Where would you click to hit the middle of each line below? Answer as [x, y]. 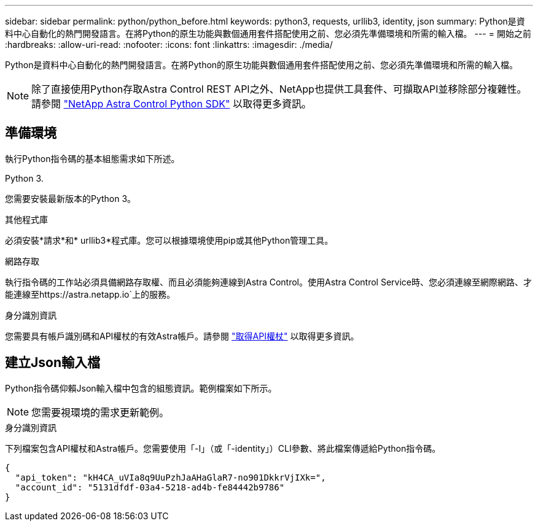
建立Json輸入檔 [53, 363]
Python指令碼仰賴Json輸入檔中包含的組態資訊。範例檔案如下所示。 [141, 388]
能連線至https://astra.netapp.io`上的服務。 [90, 294]
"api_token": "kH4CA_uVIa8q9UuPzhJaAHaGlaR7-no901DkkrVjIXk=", [170, 477]
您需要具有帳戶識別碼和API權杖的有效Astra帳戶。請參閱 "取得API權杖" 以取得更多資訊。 [182, 336]
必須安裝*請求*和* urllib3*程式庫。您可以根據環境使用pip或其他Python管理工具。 [169, 240]
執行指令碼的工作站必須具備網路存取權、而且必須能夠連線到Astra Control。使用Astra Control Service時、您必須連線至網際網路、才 [268, 282]
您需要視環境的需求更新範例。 [100, 412]
